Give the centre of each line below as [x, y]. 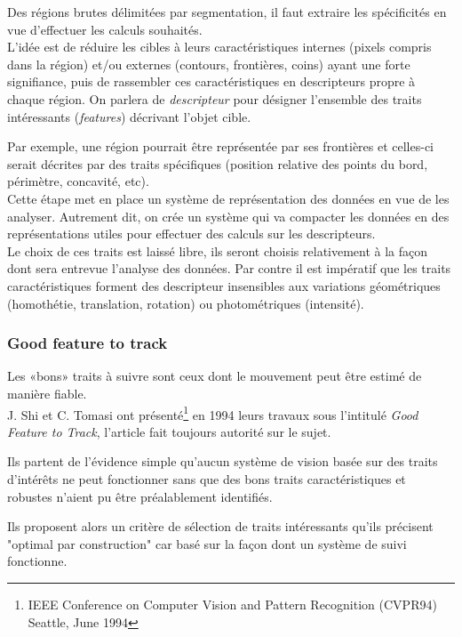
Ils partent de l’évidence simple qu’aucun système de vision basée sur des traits [223, 461]
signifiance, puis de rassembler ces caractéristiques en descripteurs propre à [211, 81]
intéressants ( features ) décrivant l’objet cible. [129, 116]
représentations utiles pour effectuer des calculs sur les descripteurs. [191, 234]
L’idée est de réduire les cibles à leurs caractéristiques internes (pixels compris [219, 47]
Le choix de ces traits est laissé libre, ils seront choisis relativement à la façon [218, 250]
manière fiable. [47, 393]
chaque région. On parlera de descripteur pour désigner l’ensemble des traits [215, 98]
